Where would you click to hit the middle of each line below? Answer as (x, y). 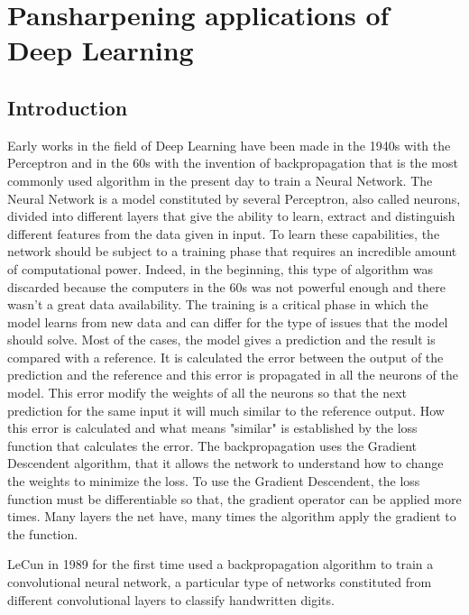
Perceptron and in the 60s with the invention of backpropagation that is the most (233, 163)
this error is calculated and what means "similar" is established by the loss (212, 428)
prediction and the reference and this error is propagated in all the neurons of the (233, 375)
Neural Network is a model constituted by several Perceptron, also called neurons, (234, 198)
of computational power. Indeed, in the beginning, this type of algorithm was (220, 268)
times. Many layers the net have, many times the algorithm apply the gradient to (232, 516)
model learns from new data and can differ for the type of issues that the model (228, 321)
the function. (43, 533)
